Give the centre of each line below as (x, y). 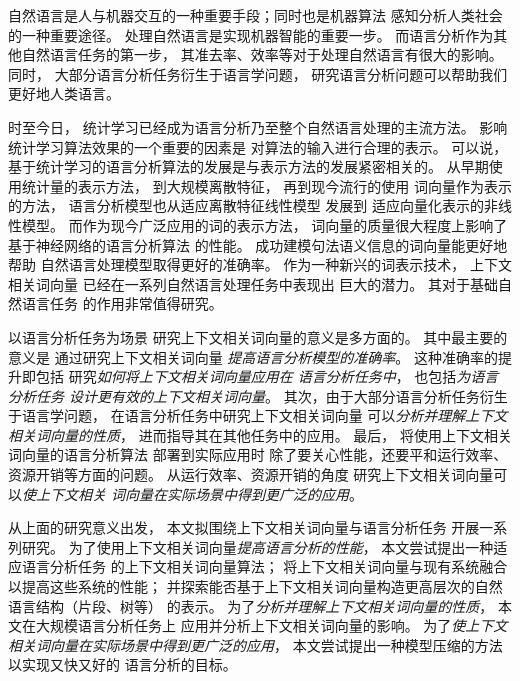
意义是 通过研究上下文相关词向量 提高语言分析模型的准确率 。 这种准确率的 (253, 356)
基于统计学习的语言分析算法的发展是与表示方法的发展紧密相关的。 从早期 (248, 166)
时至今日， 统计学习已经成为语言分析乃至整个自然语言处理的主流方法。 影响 (258, 126)
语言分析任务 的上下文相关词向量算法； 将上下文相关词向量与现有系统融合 (264, 566)
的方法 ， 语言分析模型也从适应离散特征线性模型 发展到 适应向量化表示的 (246, 205)
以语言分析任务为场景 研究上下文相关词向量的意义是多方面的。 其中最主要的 (258, 336)
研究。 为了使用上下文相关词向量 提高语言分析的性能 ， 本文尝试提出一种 (257, 546)
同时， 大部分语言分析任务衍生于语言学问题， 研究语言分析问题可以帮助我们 (258, 73)
